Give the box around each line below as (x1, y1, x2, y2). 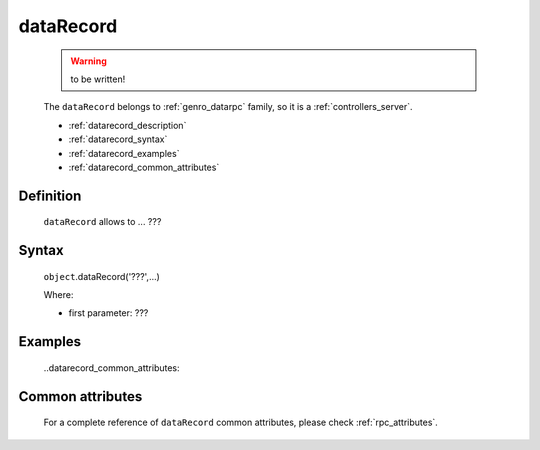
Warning (70, 55, 107, 67)
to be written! (70, 73, 126, 85)
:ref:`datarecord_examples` (68, 147, 180, 159)
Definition (18, 187, 82, 204)
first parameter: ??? (68, 307, 149, 319)
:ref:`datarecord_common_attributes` (68, 161, 220, 173)
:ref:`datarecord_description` (68, 119, 187, 131)
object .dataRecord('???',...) (43, 270, 160, 282)
